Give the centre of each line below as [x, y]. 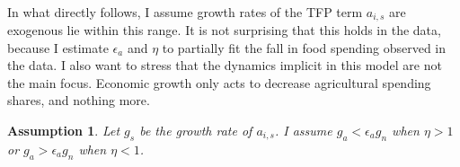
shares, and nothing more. [79, 100]
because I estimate [58, 47]
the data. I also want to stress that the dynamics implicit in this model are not [225, 65]
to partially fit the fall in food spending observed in [304, 47]
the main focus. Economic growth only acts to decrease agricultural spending [219, 82]
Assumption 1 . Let [64, 131]
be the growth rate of [196, 131]
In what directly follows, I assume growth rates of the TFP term [185, 11]
